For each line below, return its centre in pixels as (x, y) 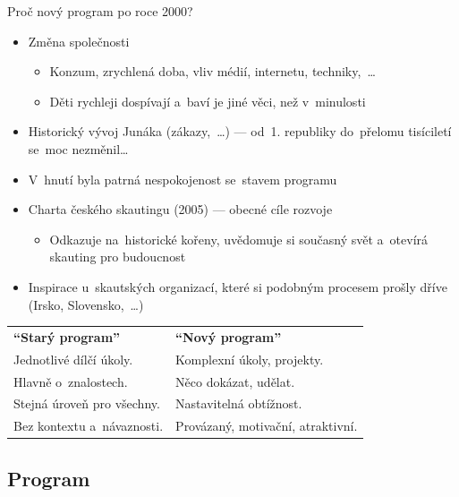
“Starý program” (67, 336)
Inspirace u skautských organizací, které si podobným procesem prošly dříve (238, 286)
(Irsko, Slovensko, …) (86, 304)
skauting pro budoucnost (118, 257)
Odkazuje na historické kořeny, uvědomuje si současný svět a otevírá (239, 239)
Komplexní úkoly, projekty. (250, 359)
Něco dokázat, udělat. (235, 381)
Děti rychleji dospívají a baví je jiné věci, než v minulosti (208, 101)
